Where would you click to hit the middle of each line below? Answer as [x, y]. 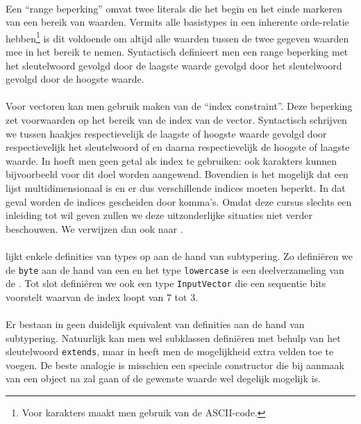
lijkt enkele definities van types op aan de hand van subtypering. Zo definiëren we [179, 255]
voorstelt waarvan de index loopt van [85, 296]
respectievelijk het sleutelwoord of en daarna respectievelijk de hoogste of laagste [178, 147]
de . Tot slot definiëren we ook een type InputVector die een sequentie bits [166, 283]
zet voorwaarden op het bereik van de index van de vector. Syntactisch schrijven [176, 120]
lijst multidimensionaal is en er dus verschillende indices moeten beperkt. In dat [176, 187]
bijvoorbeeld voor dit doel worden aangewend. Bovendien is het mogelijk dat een [177, 174]
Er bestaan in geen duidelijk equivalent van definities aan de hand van [155, 324]
